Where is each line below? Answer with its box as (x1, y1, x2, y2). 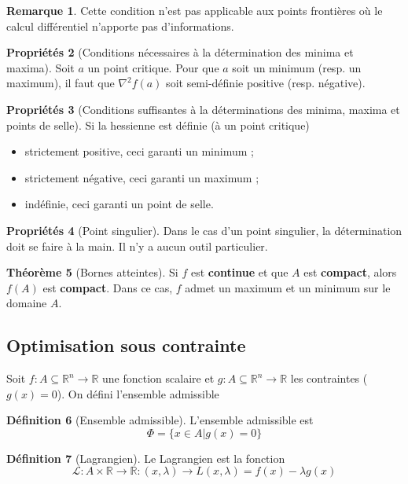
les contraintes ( (290, 370, 368, 387)
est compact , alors (303, 264, 397, 280)
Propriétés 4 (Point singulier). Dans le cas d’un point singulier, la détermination (6, 222, 402, 238)
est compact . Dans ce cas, (42, 279, 173, 295)
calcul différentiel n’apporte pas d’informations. (6, 17, 234, 34)
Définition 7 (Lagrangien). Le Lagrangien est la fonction (6, 449, 285, 466)
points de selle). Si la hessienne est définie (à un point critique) (6, 116, 310, 133)
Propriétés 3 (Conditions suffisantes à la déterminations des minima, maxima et (6, 101, 400, 117)
